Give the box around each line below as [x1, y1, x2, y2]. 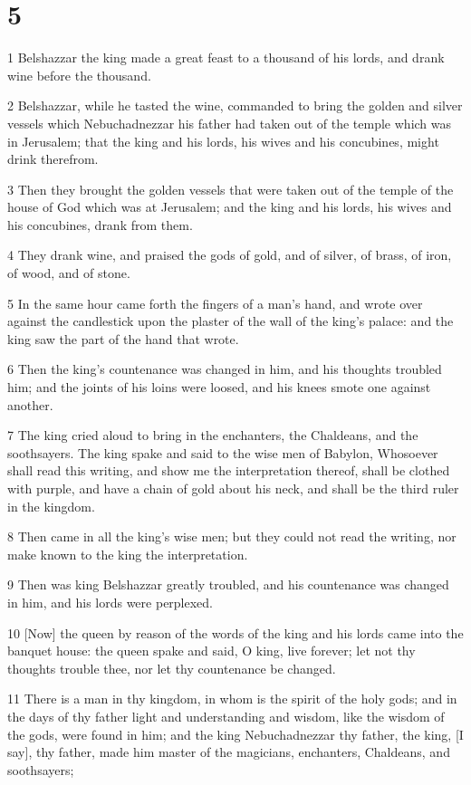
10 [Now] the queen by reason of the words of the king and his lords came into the [7, 623, 464, 642]
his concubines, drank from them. [7, 215, 193, 234]
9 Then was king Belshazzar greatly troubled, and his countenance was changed [7, 575, 449, 594]
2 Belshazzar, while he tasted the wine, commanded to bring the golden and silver [7, 96, 463, 115]
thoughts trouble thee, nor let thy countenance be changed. [7, 658, 336, 677]
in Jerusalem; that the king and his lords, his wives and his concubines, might [7, 131, 439, 150]
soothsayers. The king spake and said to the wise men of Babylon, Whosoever [7, 443, 438, 462]
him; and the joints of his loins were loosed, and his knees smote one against [7, 378, 431, 397]
